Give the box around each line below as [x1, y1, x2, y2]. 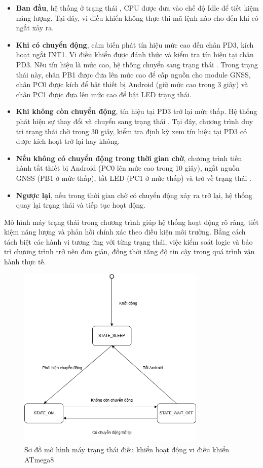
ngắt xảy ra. [16, 22, 54, 33]
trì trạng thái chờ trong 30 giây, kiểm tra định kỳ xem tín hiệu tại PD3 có [16, 126, 247, 136]
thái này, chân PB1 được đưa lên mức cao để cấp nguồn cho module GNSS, [16, 69, 251, 80]
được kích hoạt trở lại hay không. [16, 136, 120, 146]
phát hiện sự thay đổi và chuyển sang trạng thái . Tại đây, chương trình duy [16, 115, 253, 126]
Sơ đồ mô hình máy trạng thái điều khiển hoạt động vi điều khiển [24, 444, 230, 455]
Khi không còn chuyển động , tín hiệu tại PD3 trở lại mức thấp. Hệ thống [16, 106, 257, 116]
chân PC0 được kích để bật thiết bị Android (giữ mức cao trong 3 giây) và [16, 79, 248, 90]
